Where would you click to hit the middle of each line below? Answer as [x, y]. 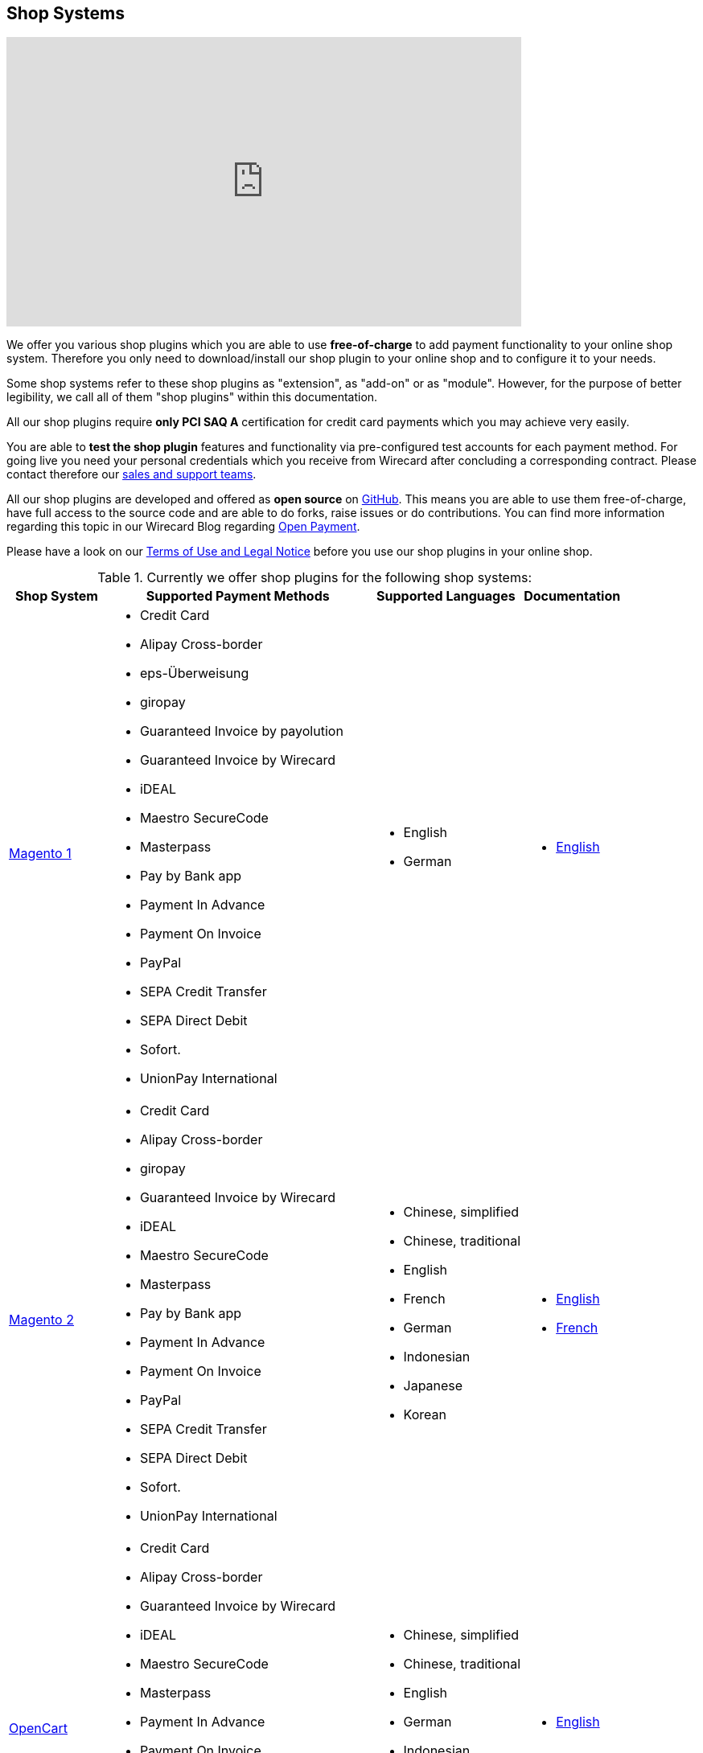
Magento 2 [41, 1320]
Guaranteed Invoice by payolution [241, 731]
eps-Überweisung [194, 673]
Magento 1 [40, 854]
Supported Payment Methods [238, 596]
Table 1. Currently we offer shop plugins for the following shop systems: [314, 578]
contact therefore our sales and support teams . [132, 474]
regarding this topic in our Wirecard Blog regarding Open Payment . [183, 527]
